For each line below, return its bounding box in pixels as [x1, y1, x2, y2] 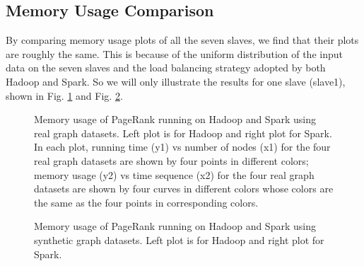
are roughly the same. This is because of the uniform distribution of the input [6, 46, 343, 61]
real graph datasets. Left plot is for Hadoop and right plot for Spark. [34, 125, 332, 140]
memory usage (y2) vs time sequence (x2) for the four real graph [34, 167, 315, 182]
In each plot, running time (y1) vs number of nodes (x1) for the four [34, 139, 331, 154]
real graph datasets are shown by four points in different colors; [34, 153, 309, 168]
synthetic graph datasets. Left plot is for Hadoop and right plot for [34, 232, 324, 247]
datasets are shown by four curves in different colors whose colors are [34, 181, 334, 196]
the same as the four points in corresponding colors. [34, 195, 259, 209]
